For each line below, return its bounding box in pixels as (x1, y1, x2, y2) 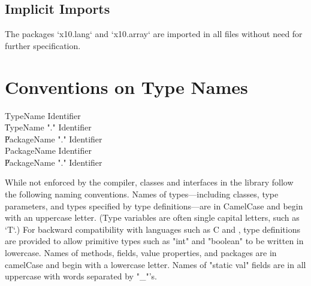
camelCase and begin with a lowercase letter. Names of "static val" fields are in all (5, 258, 306, 270)
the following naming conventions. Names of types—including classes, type (5, 188, 279, 200)
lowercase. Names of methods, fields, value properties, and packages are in (5, 247, 277, 259)
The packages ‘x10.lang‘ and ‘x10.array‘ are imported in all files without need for (5, 28, 303, 40)
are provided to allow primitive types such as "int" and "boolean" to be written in (5, 235, 304, 247)
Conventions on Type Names (5, 74, 248, 99)
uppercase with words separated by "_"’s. (5, 270, 157, 282)
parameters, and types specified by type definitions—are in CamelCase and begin (5, 199, 303, 212)
